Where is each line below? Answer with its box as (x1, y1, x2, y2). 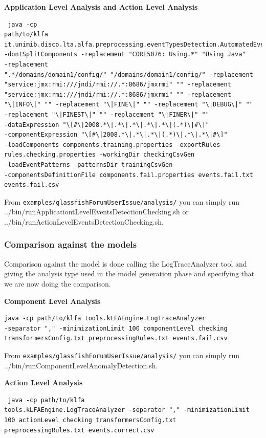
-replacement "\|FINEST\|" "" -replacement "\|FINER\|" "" (4, 111, 209, 118)
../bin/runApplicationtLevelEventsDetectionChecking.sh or (4, 206, 189, 217)
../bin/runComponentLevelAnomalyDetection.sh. (4, 360, 158, 370)
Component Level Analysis (4, 295, 101, 306)
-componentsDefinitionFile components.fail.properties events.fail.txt (4, 171, 253, 179)
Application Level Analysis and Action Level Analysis (4, 2, 198, 12)
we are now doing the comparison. (4, 278, 111, 289)
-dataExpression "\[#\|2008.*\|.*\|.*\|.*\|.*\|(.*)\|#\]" (4, 121, 209, 128)
